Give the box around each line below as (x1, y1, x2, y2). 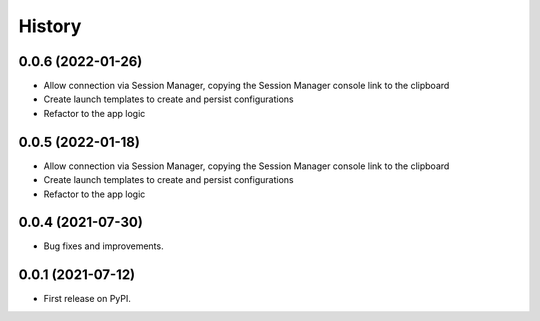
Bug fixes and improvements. (43, 240, 164, 252)
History (18, 15, 82, 37)
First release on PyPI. (43, 293, 132, 305)
